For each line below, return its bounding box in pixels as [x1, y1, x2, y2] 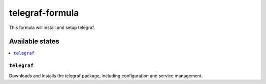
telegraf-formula [9, 7, 79, 18]
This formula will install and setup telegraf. [9, 25, 96, 30]
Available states [9, 37, 60, 46]
